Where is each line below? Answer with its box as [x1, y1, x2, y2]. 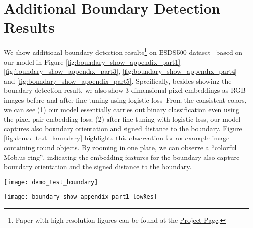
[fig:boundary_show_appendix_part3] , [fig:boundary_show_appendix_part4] [4, 66, 237, 76]
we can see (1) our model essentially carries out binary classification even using [4, 104, 240, 114]
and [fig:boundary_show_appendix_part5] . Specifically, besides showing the [4, 75, 232, 86]
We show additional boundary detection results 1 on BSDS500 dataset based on [4, 46, 243, 57]
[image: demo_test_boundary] [4, 178, 98, 186]
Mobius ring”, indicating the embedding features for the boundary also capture [4, 152, 240, 162]
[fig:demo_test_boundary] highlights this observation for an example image [4, 133, 230, 143]
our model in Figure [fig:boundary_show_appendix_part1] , [4, 56, 182, 67]
